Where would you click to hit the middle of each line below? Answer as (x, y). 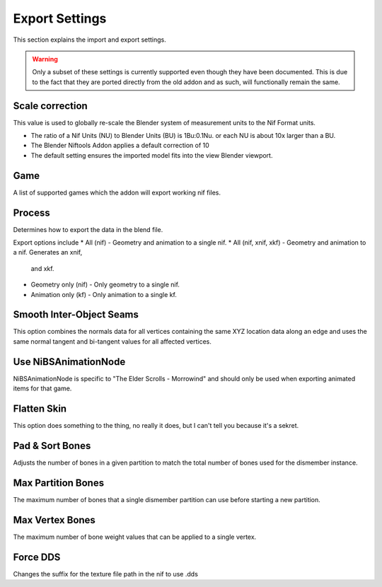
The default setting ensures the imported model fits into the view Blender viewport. (152, 155)
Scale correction (50, 106)
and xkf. (42, 268)
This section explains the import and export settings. (89, 40)
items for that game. (42, 388)
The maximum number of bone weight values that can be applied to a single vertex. (135, 537)
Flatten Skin (40, 408)
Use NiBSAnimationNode (69, 362)
